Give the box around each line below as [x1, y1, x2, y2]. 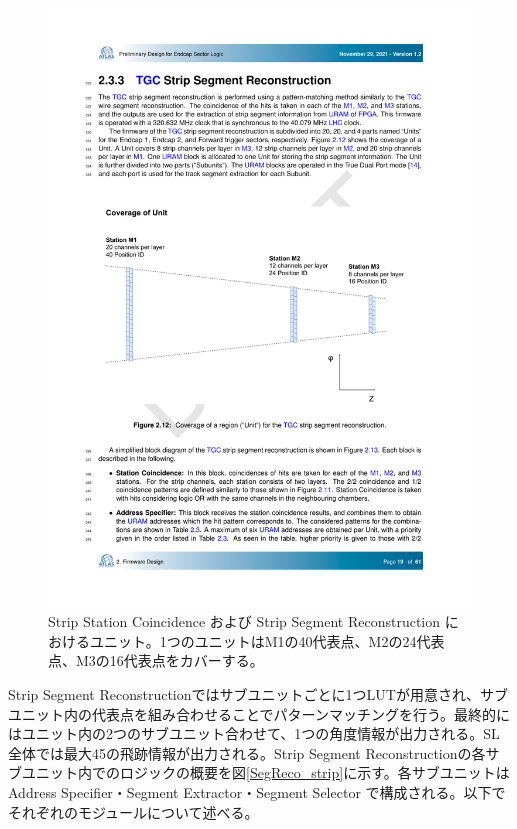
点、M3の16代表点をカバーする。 [48, 650, 264, 671]
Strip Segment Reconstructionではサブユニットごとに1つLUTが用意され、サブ [8, 684, 509, 705]
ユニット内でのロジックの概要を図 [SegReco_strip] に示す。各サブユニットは [21, 762, 510, 783]
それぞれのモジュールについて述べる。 [8, 801, 259, 822]
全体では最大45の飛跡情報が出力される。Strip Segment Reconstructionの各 [8, 742, 486, 763]
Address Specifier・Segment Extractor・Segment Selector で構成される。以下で [8, 782, 506, 803]
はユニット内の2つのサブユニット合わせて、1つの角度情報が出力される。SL [8, 723, 500, 744]
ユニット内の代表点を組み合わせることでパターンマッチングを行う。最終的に [8, 703, 511, 724]
